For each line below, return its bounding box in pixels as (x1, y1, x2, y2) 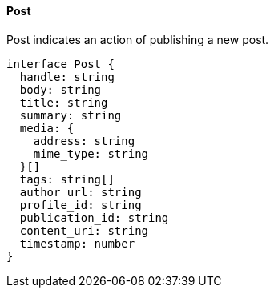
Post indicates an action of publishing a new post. (6, 32, 269, 46)
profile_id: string (19, 198, 142, 211)
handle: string (19, 70, 115, 83)
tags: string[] (19, 172, 115, 186)
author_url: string (19, 185, 142, 199)
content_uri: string (19, 224, 149, 237)
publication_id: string (19, 211, 169, 224)
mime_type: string (33, 147, 149, 160)
